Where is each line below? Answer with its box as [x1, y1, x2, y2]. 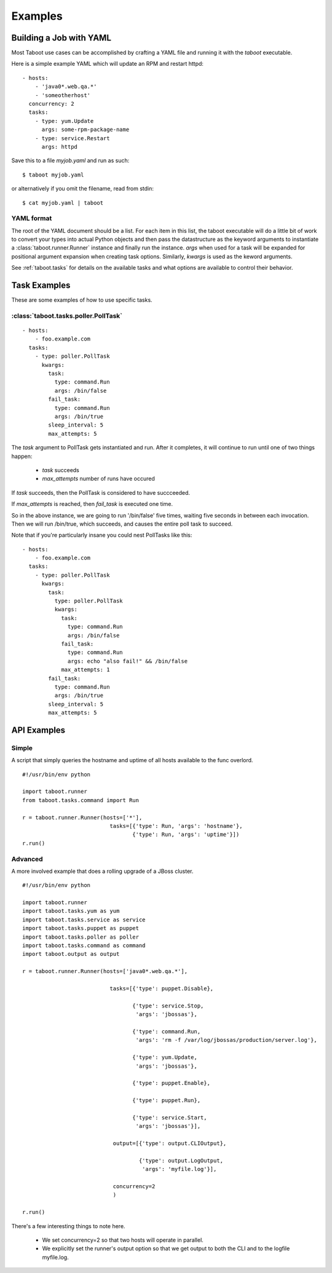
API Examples [11, 725, 66, 735]
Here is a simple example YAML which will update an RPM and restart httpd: [11, 60, 204, 68]
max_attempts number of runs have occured [42, 475, 155, 483]
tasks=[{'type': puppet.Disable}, [109, 985, 214, 992]
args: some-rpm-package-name [41, 126, 130, 133]
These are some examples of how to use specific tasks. [11, 296, 153, 304]
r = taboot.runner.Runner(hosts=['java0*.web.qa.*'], [22, 968, 188, 975]
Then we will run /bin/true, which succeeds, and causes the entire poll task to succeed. [11, 520, 233, 527]
